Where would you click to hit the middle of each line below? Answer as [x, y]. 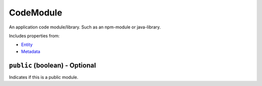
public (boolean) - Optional [53, 65]
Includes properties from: [34, 36]
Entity [27, 45]
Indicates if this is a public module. [44, 77]
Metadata [31, 51]
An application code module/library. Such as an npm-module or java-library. [85, 27]
